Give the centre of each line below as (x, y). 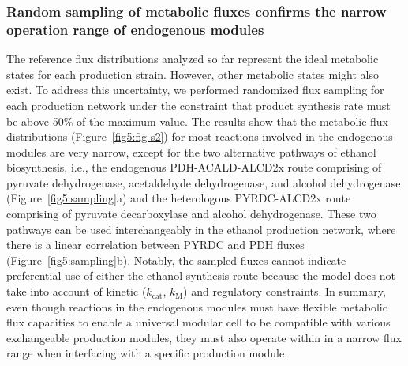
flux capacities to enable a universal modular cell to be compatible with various (198, 322)
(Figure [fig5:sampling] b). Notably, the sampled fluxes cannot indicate (176, 260)
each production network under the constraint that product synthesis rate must (198, 105)
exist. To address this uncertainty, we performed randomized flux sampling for (195, 90)
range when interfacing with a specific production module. (147, 353)
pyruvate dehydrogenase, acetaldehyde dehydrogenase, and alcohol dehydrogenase (204, 182)
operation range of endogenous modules (135, 29)
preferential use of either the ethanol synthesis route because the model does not (201, 275)
